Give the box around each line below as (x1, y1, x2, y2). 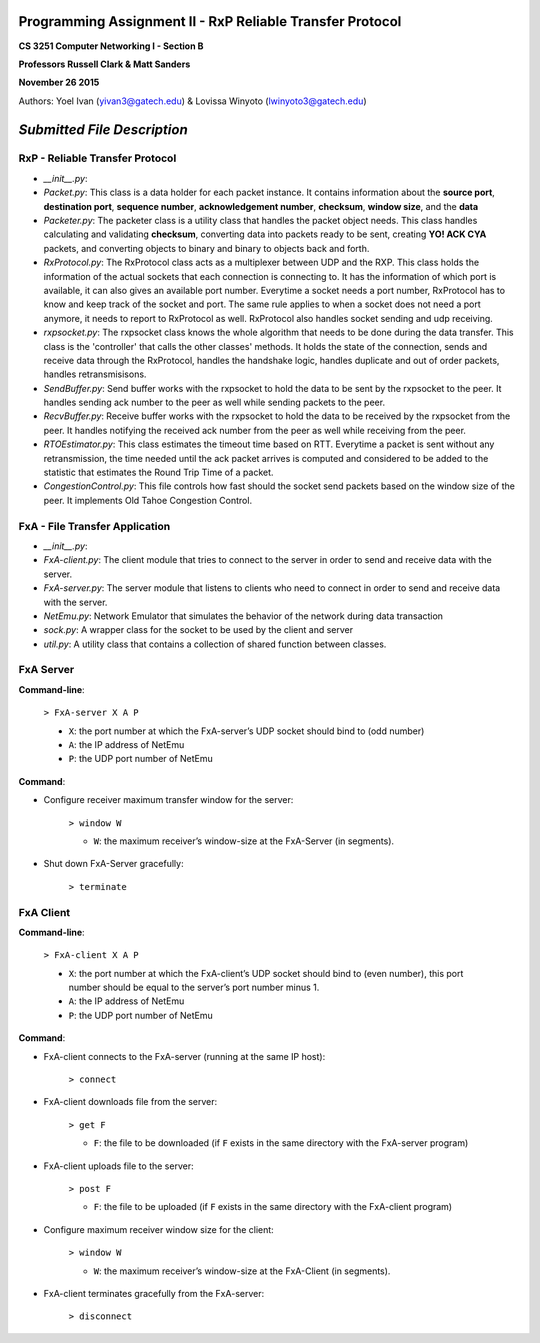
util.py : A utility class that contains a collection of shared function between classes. (43, 638, 387, 650)
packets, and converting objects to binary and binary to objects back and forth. (43, 242, 370, 254)
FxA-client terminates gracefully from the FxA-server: (43, 1287, 265, 1299)
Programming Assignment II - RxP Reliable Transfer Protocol (18, 13, 402, 30)
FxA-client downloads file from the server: (43, 1096, 218, 1108)
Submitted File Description (18, 121, 189, 138)
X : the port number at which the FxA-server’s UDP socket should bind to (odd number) (68, 725, 425, 737)
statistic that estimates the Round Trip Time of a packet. (43, 466, 274, 479)
